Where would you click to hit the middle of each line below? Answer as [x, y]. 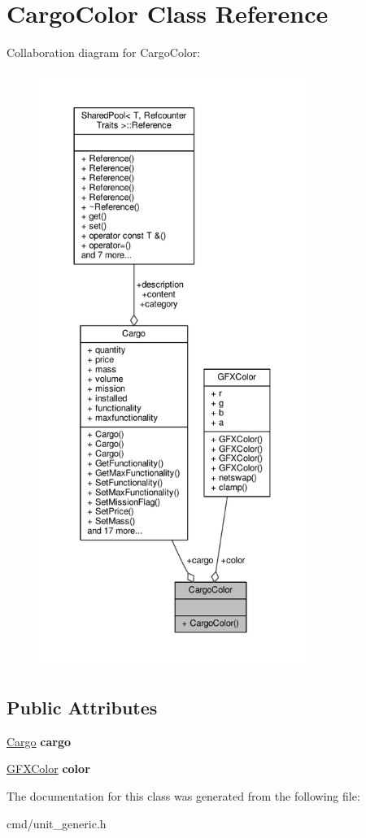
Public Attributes [82, 708]
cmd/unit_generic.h [57, 823]
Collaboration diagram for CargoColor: [104, 52]
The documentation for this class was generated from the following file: [183, 796]
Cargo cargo [39, 741]
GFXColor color [48, 769]
